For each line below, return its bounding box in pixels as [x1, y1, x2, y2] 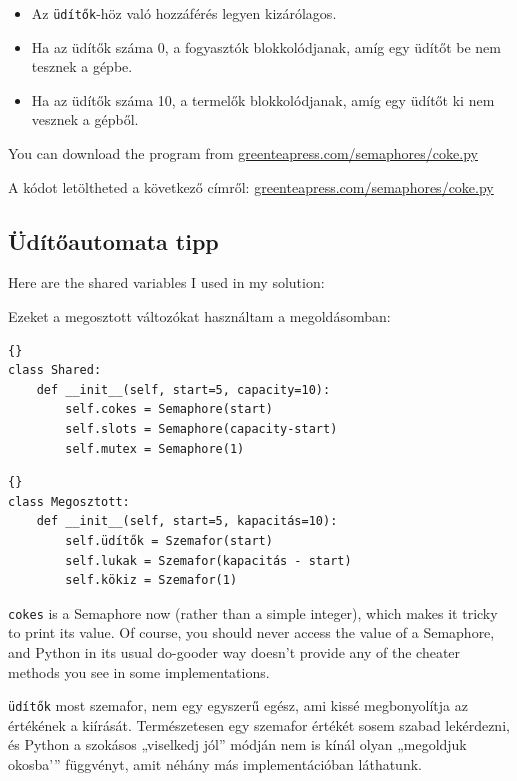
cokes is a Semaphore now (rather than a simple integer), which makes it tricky [8, 602, 498, 623]
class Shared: [8, 363, 102, 378]
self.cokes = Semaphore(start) [65, 402, 273, 417]
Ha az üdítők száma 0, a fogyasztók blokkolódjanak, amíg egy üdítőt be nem [31, 36, 501, 57]
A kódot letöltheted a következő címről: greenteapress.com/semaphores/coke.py [8, 176, 494, 197]
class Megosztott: [8, 494, 130, 509]
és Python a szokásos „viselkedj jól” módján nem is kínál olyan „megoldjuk [8, 734, 467, 755]
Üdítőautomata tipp [8, 225, 219, 256]
